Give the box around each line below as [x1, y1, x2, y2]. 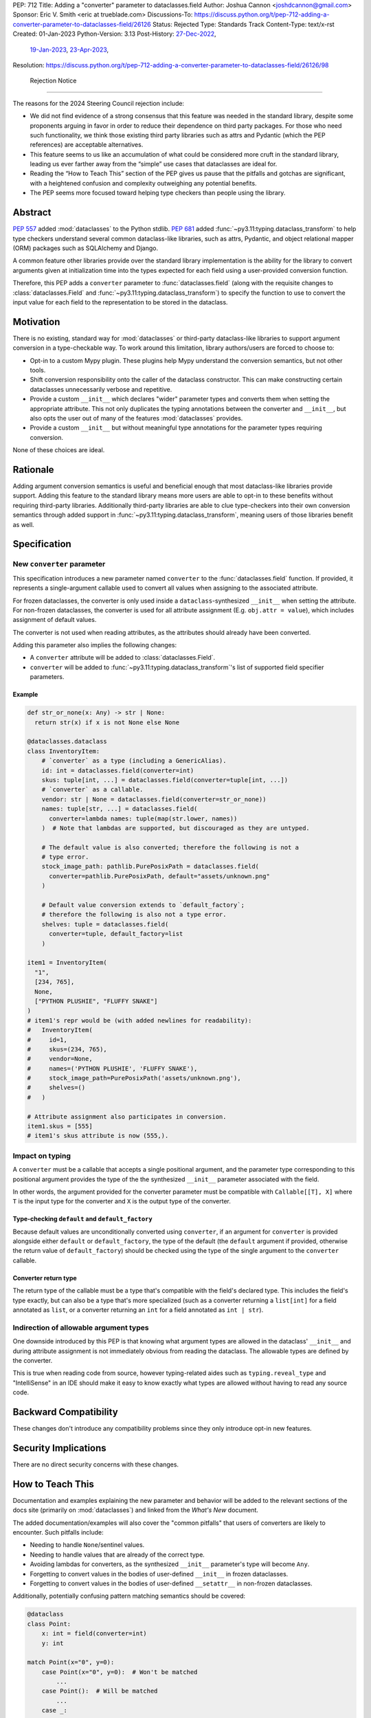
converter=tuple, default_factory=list [49, 930, 183, 938]
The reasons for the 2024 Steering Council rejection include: [12, 99, 185, 107]
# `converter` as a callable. [41, 785, 144, 794]
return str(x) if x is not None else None [34, 718, 180, 726]
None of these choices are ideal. [12, 446, 105, 454]
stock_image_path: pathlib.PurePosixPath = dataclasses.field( [41, 862, 260, 871]
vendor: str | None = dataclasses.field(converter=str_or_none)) [41, 795, 267, 803]
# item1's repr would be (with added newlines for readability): [27, 1016, 252, 1024]
